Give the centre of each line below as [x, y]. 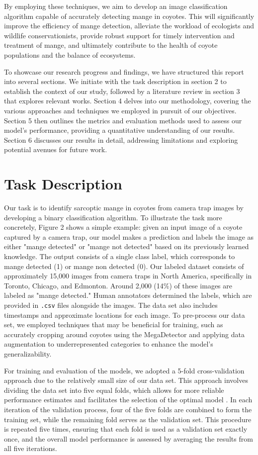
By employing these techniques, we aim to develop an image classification [116, 6]
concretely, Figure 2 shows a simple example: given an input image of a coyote [123, 227]
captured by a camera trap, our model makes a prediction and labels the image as [129, 236]
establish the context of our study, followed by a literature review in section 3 [122, 91]
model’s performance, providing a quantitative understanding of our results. [120, 130]
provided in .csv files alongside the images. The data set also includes [111, 305]
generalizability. [28, 354]
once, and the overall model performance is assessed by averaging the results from [129, 438]
